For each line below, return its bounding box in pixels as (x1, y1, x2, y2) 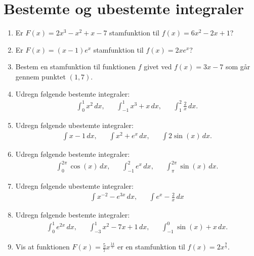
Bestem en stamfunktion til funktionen (15, 61, 136, 72)
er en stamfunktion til (117, 241, 185, 252)
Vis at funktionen (15, 241, 70, 252)
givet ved (144, 61, 172, 72)
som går (225, 61, 250, 72)
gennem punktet (15, 71, 66, 81)
